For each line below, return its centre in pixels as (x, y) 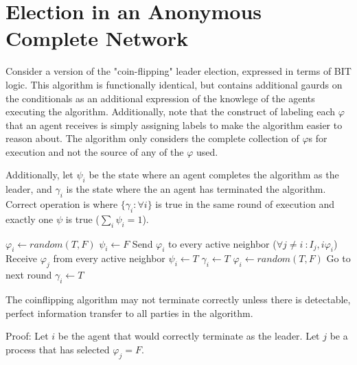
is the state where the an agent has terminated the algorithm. (196, 189)
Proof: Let (27, 336)
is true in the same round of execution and (245, 204)
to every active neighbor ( (222, 243)
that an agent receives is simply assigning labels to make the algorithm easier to (174, 125)
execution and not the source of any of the (95, 151)
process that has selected (58, 349)
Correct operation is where (62, 204)
